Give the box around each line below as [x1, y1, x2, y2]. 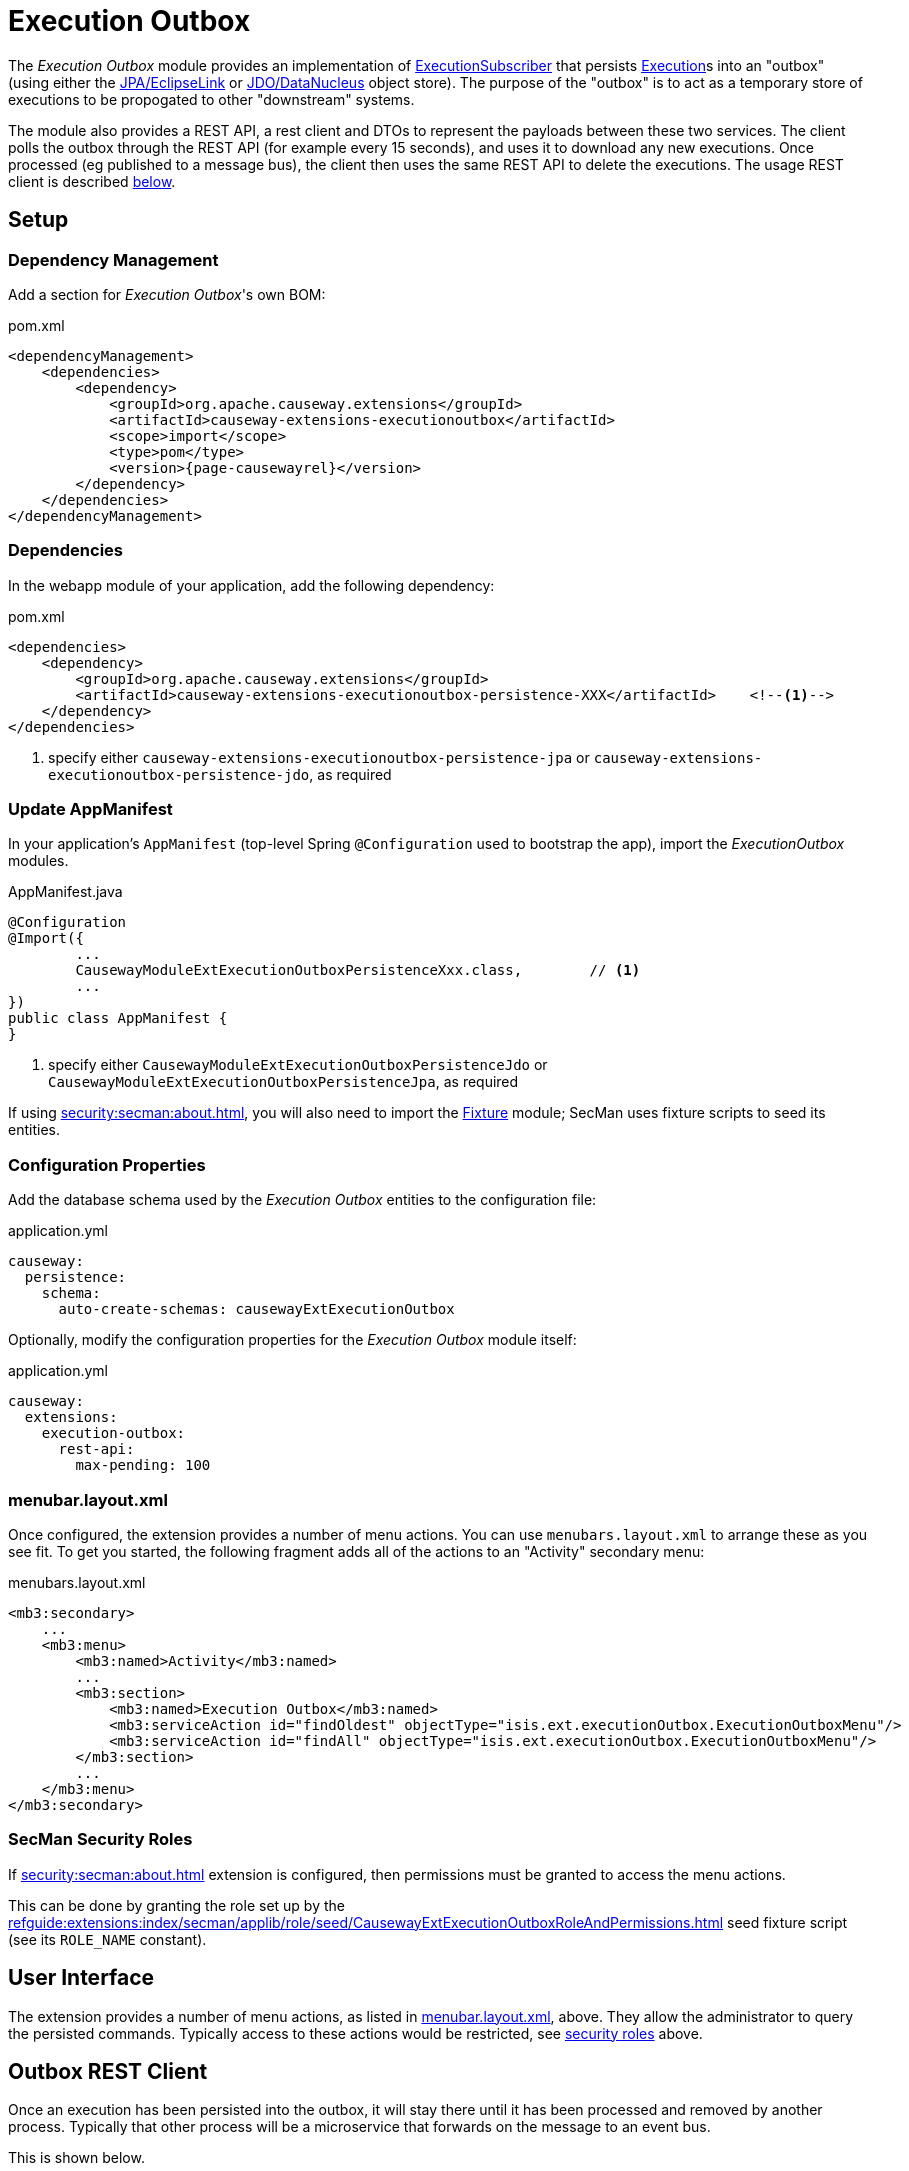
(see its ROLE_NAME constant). [8, 1930, 207, 1948]
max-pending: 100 [75, 1457, 211, 1474]
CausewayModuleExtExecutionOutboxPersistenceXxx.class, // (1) [75, 962, 641, 979]
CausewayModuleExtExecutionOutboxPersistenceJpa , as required [48, 1073, 519, 1091]
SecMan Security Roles [8, 1829, 193, 1850]
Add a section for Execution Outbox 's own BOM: [8, 285, 326, 303]
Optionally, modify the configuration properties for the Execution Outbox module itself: [8, 1331, 577, 1349]
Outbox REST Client [8, 2058, 208, 2084]
